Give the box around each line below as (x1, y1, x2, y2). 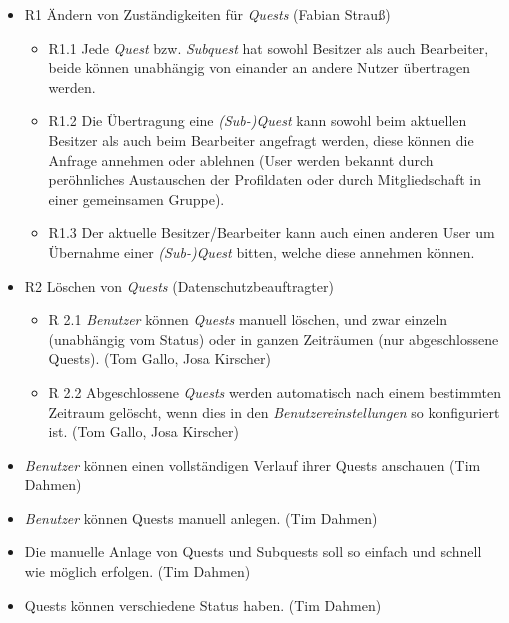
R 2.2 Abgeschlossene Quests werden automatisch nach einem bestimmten (48, 381, 501, 402)
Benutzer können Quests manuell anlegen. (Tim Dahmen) (24, 507, 378, 528)
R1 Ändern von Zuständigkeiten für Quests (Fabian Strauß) (24, 4, 391, 24)
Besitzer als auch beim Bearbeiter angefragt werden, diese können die (48, 129, 474, 150)
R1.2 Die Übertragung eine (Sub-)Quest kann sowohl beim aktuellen (48, 110, 467, 131)
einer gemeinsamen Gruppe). (48, 188, 225, 209)
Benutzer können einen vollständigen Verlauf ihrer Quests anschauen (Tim (24, 454, 481, 475)
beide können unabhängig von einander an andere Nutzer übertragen (48, 57, 471, 78)
